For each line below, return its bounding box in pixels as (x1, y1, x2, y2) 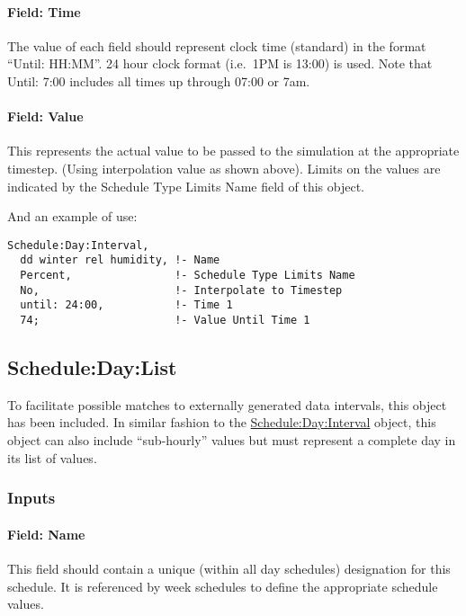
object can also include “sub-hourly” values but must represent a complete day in (7, 431, 456, 450)
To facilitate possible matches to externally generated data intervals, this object (7, 395, 447, 414)
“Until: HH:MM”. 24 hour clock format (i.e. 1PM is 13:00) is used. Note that (7, 54, 433, 73)
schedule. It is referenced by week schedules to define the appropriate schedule (7, 576, 438, 595)
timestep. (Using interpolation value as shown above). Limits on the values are (7, 158, 441, 177)
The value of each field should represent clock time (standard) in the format (7, 36, 426, 55)
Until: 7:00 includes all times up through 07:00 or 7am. (7, 71, 310, 90)
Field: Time (7, 2, 81, 21)
